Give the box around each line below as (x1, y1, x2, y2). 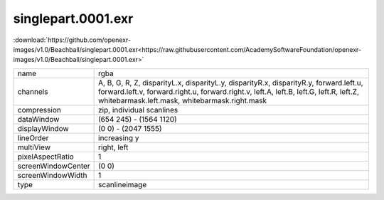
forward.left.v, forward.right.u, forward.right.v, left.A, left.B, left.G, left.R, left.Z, (98, 86, 359, 96)
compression (17, 105, 62, 115)
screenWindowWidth (17, 170, 88, 180)
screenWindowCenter (17, 161, 90, 171)
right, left (98, 142, 129, 152)
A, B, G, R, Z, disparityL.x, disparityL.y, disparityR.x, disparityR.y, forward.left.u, (98, 78, 363, 88)
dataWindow (17, 114, 60, 124)
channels (17, 86, 48, 96)
